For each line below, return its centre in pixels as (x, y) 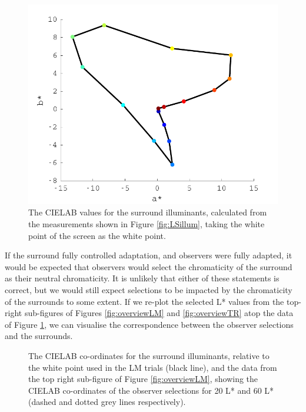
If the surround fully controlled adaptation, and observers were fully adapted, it (149, 255)
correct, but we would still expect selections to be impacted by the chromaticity (149, 290)
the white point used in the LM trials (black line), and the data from (153, 367)
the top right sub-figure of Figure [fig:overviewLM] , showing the (143, 379)
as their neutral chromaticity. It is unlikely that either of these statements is (142, 278)
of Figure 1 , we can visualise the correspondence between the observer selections (149, 324)
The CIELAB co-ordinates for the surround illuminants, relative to (149, 355)
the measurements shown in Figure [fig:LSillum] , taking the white (147, 224)
